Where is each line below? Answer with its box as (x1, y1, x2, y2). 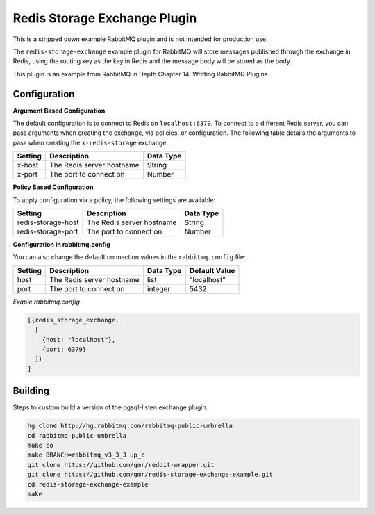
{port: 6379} (42, 345, 87, 353)
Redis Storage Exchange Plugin (12, 10, 197, 26)
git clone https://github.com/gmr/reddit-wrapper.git (27, 461, 215, 468)
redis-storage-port (17, 227, 78, 236)
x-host (17, 161, 39, 170)
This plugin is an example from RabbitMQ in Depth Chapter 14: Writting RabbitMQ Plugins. (12, 70, 270, 78)
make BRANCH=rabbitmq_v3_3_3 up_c (27, 451, 145, 459)
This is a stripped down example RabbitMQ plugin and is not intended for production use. (12, 35, 268, 43)
